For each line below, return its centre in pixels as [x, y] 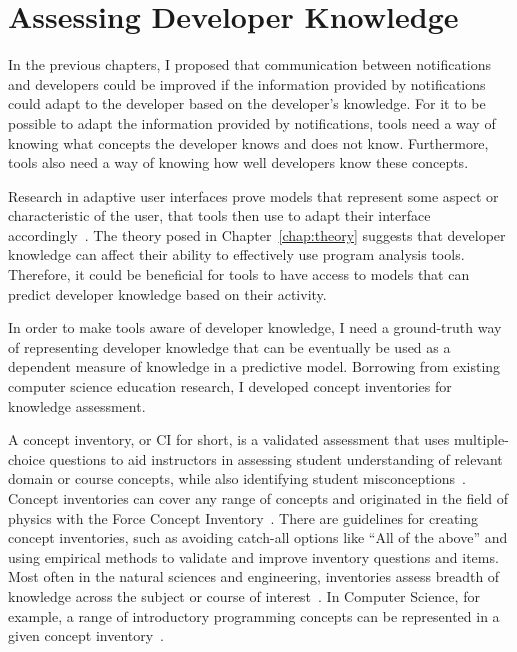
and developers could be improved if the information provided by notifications [247, 83]
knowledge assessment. [77, 405]
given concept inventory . [86, 635]
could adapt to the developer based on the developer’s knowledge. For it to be [247, 103]
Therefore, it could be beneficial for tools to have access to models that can [239, 274]
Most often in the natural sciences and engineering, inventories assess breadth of [254, 576]
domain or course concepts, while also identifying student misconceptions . [237, 478]
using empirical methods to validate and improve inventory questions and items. [253, 556]
